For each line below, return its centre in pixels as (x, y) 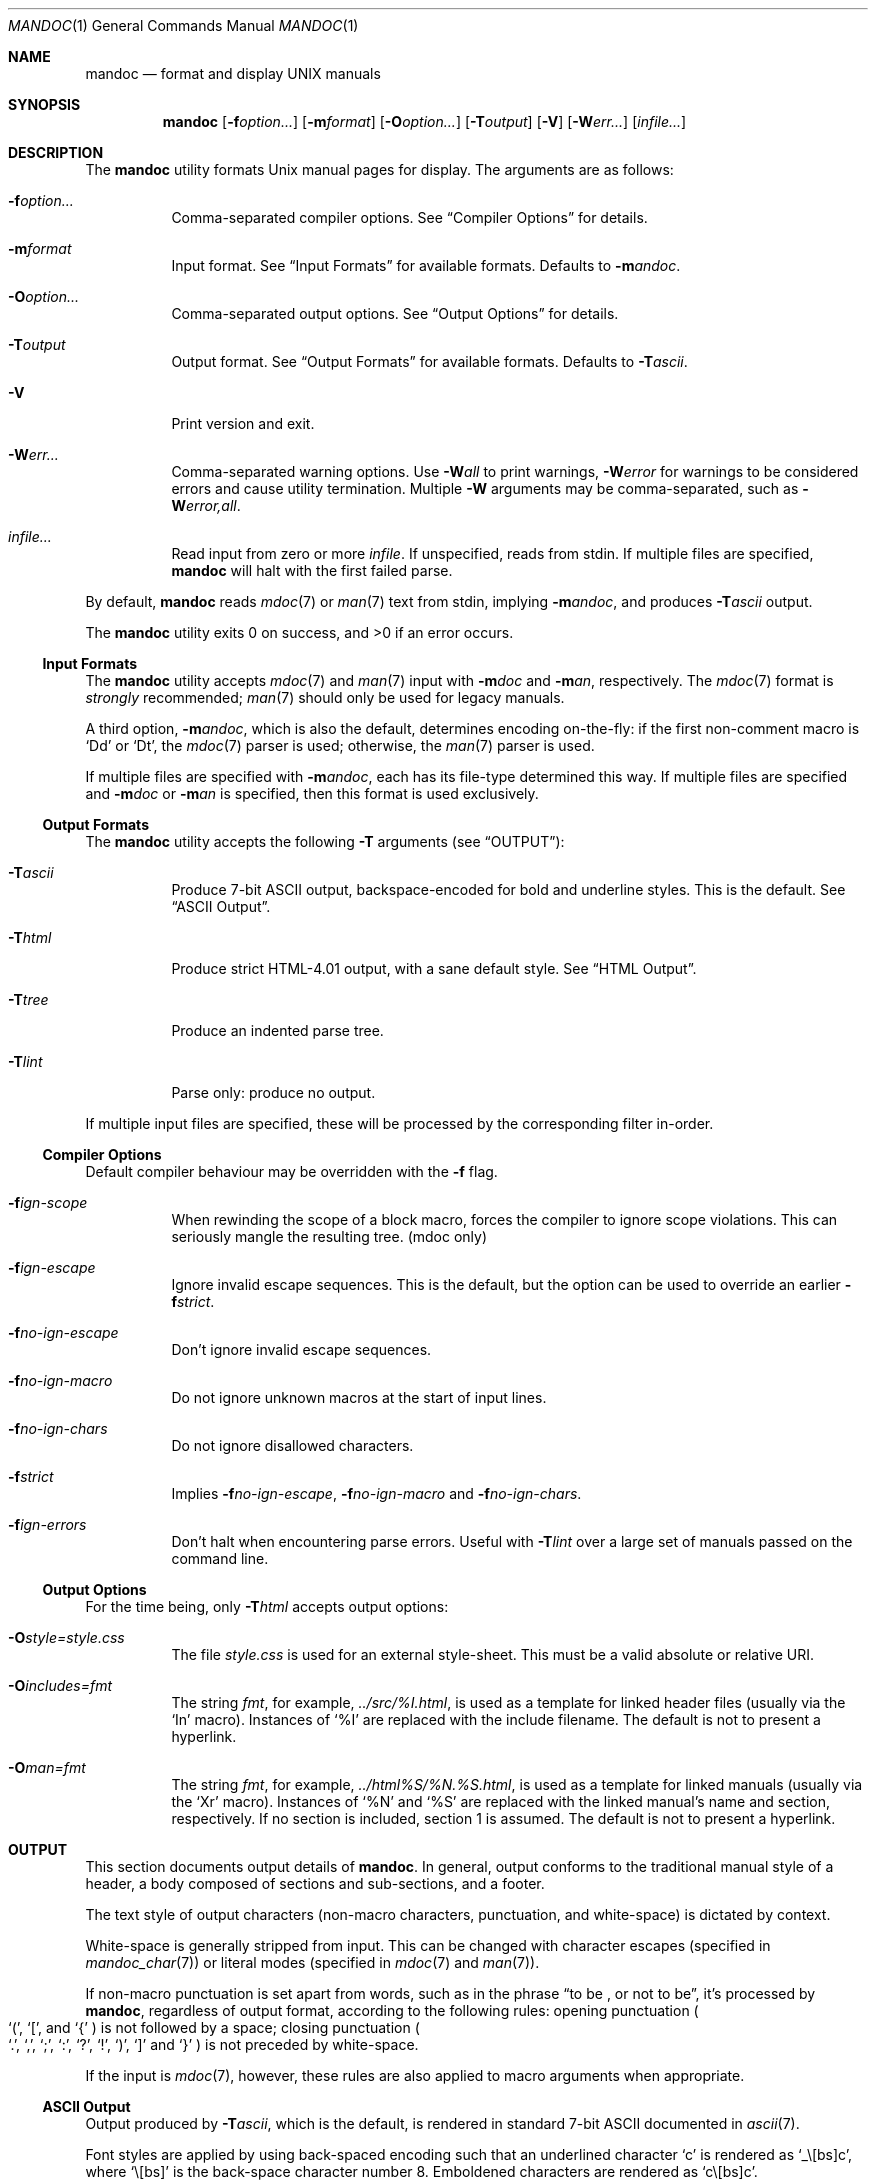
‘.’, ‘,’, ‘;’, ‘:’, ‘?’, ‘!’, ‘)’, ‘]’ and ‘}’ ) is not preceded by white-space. (213, 2044)
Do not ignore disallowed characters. (292, 1445)
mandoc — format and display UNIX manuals (233, 73)
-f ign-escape (52, 1267)
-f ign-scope (48, 1202)
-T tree (28, 999)
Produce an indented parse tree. (277, 1030)
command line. (220, 1558)
